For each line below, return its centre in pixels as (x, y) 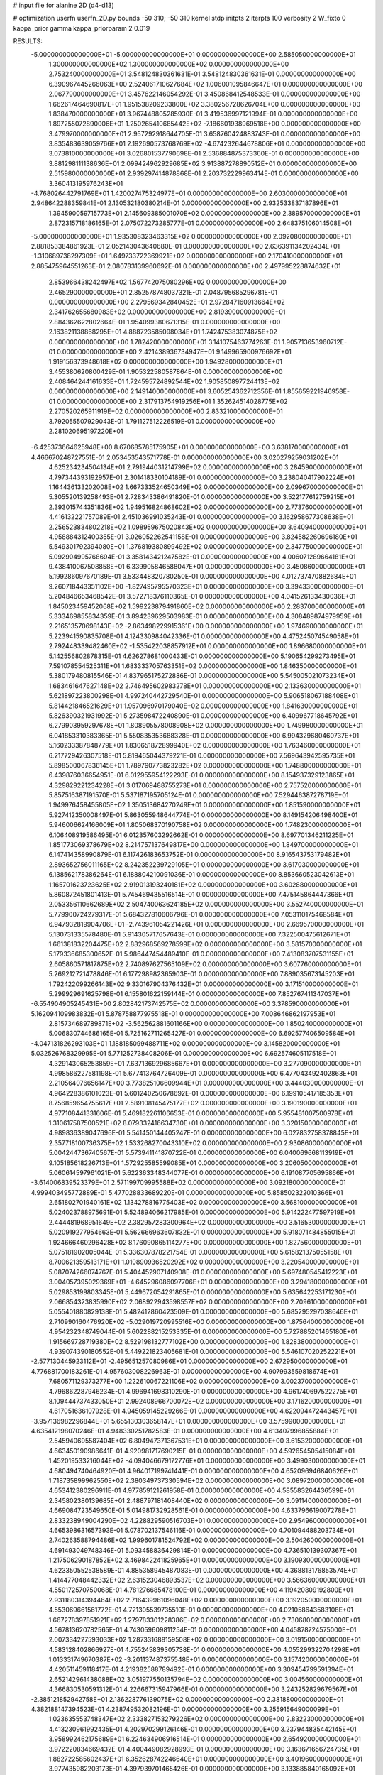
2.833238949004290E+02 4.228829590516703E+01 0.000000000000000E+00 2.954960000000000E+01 (207, 1520)
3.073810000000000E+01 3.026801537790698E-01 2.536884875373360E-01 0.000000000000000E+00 (204, 153)
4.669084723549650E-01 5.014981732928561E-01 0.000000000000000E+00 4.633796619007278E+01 (202, 1511)
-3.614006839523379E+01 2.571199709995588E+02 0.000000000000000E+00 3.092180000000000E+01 (189, 1183)
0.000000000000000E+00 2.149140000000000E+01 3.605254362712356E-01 (165, 391)
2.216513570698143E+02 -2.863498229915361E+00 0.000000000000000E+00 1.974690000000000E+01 (206, 626)
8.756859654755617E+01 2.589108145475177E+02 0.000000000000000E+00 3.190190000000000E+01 (203, 1103)
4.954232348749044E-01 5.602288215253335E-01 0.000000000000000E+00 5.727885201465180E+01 (203, 1332)
